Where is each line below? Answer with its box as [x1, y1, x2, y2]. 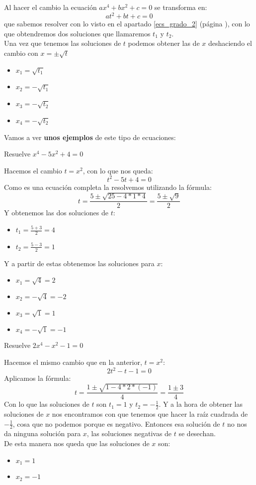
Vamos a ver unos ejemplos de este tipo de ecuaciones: [4, 132, 176, 142]
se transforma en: [154, 2, 207, 12]
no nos [227, 418, 247, 429]
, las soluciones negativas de [86, 428, 172, 439]
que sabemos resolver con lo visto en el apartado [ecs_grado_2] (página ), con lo [4, 18, 250, 29]
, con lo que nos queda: [83, 165, 153, 175]
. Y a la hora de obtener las [159, 399, 243, 409]
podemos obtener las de [128, 38, 200, 48]
